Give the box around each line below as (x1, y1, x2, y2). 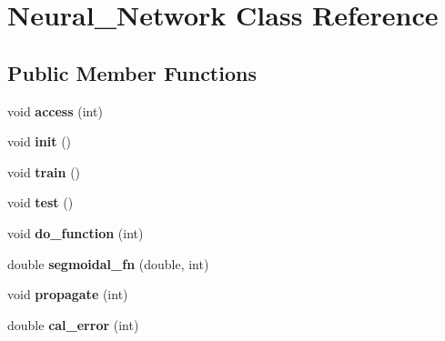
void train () (7, 162, 81, 181)
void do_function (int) (7, 223, 144, 242)
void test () (7, 193, 74, 212)
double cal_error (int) (7, 315, 139, 334)
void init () (7, 132, 72, 151)
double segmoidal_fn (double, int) (7, 254, 209, 273)
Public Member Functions (7, 58, 257, 86)
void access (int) (7, 101, 103, 120)
